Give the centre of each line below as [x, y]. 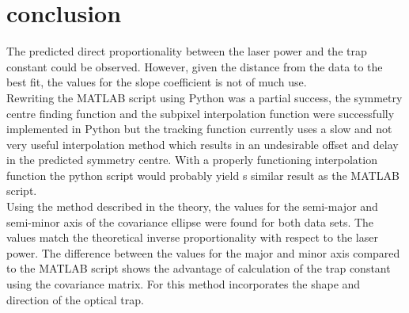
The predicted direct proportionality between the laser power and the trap [187, 51]
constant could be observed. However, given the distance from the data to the [195, 66]
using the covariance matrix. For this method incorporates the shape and [184, 284]
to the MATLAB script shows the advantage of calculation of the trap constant [199, 268]
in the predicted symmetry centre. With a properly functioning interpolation [192, 160]
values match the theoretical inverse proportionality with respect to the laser [192, 237]
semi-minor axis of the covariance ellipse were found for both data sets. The [190, 221]
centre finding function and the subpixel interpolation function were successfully [201, 113]
